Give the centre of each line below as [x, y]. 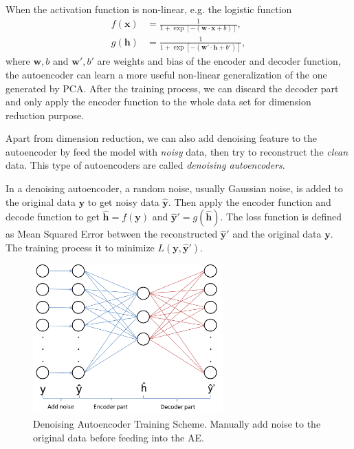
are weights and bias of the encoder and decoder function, [219, 61]
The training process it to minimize [80, 247]
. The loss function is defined [281, 217]
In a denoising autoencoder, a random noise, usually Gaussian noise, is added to [174, 188]
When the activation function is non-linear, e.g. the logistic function [149, 9]
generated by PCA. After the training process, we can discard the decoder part [172, 88]
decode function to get [53, 217]
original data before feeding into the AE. [119, 437]
